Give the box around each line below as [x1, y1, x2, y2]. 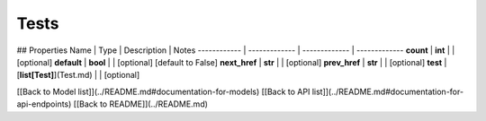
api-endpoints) [16, 99, 72, 109]
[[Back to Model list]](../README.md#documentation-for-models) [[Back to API [16, 86, 310, 97]
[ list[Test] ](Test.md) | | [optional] [16, 70, 140, 81]
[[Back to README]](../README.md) [73, 99, 209, 109]
